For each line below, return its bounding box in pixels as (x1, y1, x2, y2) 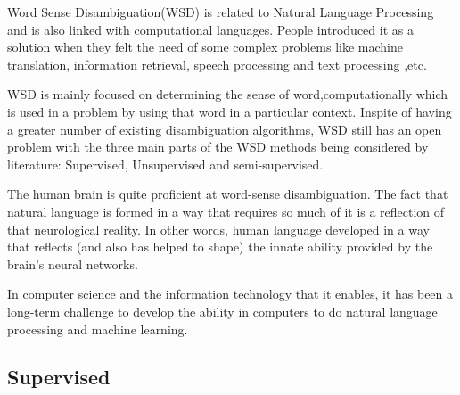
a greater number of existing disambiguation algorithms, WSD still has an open (7, 119, 442, 138)
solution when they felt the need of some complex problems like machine (7, 37, 403, 56)
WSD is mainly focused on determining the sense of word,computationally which (7, 85, 448, 103)
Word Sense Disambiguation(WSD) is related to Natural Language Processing (7, 3, 434, 21)
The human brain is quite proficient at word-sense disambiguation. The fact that (7, 185, 448, 203)
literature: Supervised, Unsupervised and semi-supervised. (7, 154, 324, 173)
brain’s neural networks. (7, 254, 138, 273)
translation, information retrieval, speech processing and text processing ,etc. (7, 54, 427, 73)
